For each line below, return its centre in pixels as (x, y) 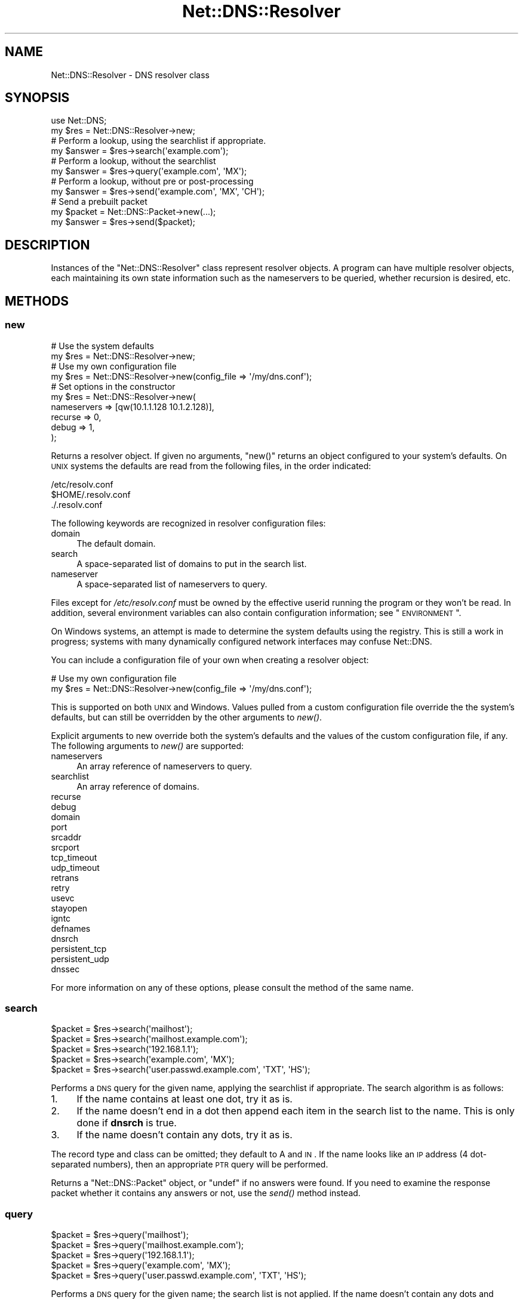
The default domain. (116, 543)
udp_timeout (75, 867)
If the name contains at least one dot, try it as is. (184, 1099)
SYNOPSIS (37, 98)
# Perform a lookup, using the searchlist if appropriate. (159, 141)
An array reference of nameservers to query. (164, 766)
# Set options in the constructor (113, 386)
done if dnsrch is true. (127, 1123)
